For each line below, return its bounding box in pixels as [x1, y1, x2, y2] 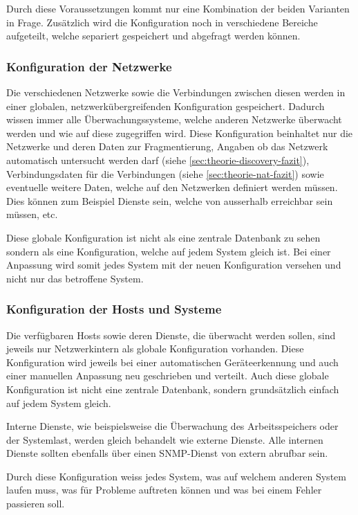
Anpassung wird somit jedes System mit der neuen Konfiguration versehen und [6, 257, 341, 272]
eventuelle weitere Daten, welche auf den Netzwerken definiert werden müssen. [6, 180, 338, 195]
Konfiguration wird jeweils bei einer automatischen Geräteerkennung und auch [6, 354, 339, 369]
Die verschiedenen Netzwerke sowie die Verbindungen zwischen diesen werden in [6, 85, 346, 99]
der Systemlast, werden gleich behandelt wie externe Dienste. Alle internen [6, 432, 323, 446]
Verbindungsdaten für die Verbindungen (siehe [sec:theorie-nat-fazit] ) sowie [6, 166, 324, 181]
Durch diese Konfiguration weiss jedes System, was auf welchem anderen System [6, 469, 346, 483]
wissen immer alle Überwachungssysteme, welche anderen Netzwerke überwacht [6, 112, 342, 127]
